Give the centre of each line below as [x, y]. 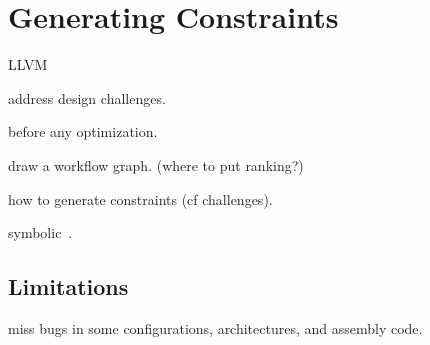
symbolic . [40, 232]
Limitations [68, 286]
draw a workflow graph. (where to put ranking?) [156, 164]
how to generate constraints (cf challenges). [140, 198]
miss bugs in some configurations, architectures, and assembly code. [215, 327]
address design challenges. [87, 97]
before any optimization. [83, 131]
